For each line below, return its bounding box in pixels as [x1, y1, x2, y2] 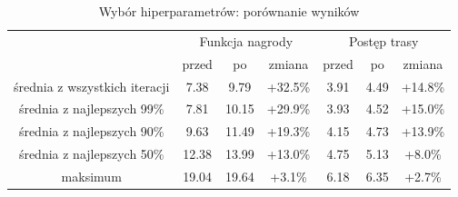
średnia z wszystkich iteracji [14, 76, 170, 95]
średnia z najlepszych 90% [18, 122, 164, 141]
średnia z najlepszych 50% [18, 144, 164, 163]
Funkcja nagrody [199, 31, 294, 50]
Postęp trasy [348, 31, 419, 50]
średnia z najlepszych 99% [18, 99, 164, 118]
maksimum [61, 166, 122, 185]
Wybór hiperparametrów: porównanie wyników [98, 2, 360, 20]
